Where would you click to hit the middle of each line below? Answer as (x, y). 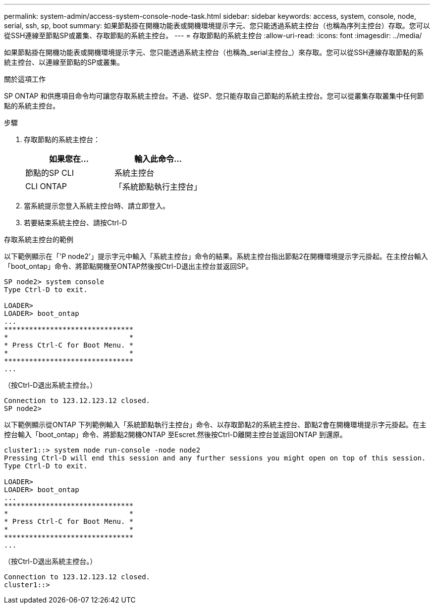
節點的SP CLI (50, 173)
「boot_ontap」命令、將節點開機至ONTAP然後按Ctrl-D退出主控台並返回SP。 (128, 266)
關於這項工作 (25, 79)
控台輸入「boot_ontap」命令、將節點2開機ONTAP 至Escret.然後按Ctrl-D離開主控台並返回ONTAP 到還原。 (175, 434)
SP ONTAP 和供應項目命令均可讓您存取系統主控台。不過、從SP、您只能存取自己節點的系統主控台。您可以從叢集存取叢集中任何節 (214, 96)
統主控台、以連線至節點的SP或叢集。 (64, 62)
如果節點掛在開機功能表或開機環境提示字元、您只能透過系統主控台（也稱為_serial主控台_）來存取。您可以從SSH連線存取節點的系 (214, 52)
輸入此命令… (158, 159)
